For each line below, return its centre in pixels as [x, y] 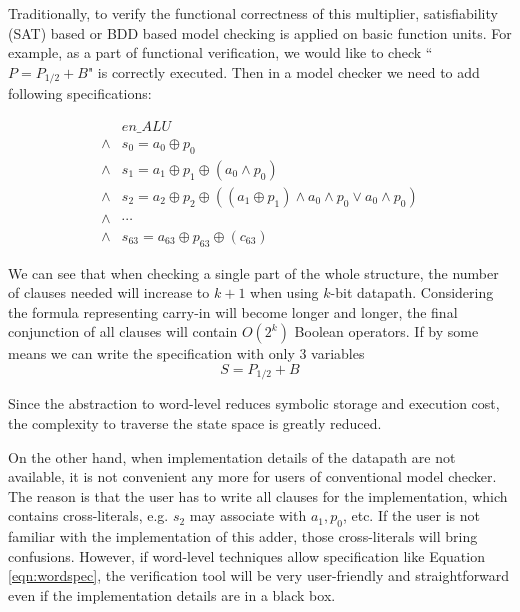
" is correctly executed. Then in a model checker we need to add [283, 71]
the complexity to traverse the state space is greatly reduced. [195, 423]
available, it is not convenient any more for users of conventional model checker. [252, 476]
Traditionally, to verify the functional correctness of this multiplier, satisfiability [253, 13]
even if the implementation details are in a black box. [172, 594]
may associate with [248, 515]
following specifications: [80, 93]
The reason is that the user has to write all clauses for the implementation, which [258, 495]
